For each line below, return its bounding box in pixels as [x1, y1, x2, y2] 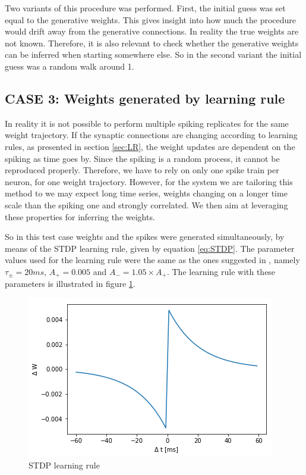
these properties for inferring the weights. [5, 210, 155, 223]
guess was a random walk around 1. [5, 60, 134, 72]
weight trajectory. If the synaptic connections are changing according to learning [5, 129, 298, 141]
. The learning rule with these [166, 265, 276, 277]
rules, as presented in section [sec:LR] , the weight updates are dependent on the [5, 140, 295, 152]
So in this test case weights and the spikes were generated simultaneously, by [5, 230, 285, 243]
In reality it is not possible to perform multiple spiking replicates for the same [5, 117, 289, 129]
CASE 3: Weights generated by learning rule [5, 89, 285, 107]
